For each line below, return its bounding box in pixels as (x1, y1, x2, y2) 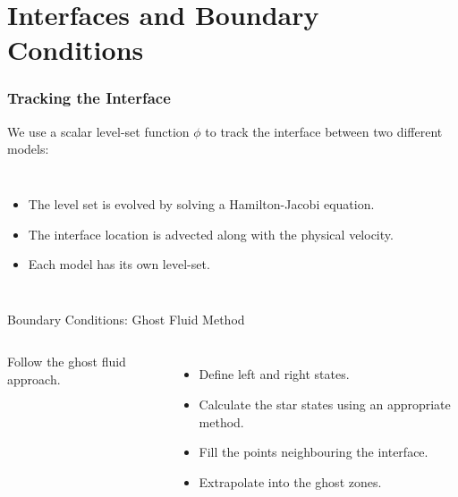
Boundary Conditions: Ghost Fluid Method (7, 309, 245, 328)
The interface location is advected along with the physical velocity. (28, 224, 394, 243)
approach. (7, 369, 61, 388)
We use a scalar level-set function (7, 122, 190, 140)
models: (7, 139, 49, 158)
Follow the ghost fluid (7, 352, 126, 371)
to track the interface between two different (205, 122, 443, 140)
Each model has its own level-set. (28, 255, 210, 274)
